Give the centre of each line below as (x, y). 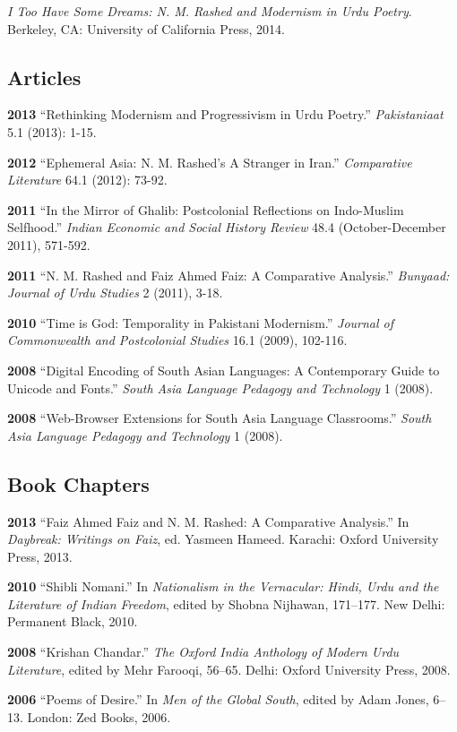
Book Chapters (78, 483)
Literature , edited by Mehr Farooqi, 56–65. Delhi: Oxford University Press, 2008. (229, 669)
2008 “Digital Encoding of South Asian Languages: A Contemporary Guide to (224, 370)
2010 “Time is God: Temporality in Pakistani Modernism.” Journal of (201, 322)
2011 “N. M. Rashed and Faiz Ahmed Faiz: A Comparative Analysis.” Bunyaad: (228, 275)
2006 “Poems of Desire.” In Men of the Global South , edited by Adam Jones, (218, 699)
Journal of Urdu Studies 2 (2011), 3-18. (115, 293)
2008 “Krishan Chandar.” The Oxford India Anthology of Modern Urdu (203, 652)
